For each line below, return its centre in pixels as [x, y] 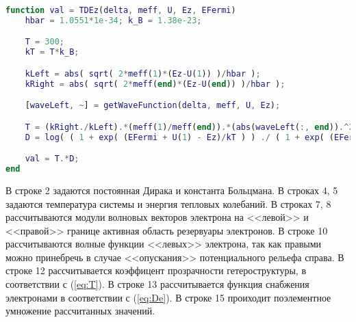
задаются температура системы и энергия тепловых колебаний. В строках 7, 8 [168, 203]
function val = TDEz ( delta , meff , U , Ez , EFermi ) [121, 10]
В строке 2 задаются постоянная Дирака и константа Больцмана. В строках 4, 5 [172, 190]
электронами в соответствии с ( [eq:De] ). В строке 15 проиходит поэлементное [168, 297]
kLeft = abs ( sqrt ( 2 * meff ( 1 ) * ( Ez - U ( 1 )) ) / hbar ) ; [143, 73]
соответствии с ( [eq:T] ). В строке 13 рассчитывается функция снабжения [157, 284]
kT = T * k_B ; [52, 52]
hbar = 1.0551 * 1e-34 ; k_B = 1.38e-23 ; [113, 20]
